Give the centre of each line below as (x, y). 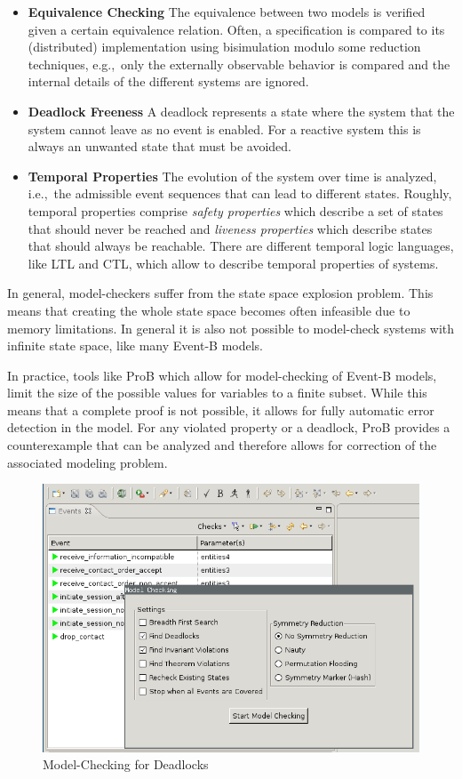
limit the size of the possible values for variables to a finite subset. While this (217, 393)
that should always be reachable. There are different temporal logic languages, (241, 246)
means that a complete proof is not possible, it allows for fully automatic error (221, 410)
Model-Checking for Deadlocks (126, 764)
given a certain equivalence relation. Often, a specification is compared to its (236, 29)
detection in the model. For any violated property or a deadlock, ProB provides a (229, 427)
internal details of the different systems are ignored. (168, 81)
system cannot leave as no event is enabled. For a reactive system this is (224, 128)
